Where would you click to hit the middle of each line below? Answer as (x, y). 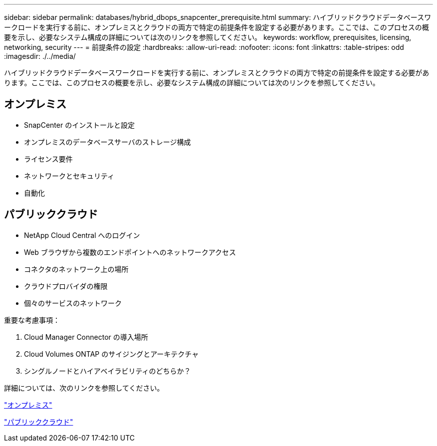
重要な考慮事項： (32, 320)
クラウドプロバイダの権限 (66, 286)
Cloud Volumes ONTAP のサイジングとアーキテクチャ (111, 354)
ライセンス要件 (48, 159)
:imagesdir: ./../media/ (40, 56)
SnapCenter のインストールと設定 (79, 125)
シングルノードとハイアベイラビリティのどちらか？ (108, 371)
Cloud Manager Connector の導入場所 (86, 337)
